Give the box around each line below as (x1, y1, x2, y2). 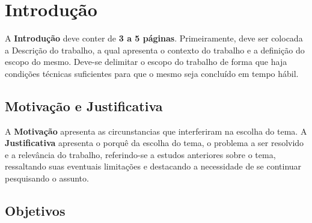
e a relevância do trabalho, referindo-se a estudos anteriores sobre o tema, (5, 148, 276, 160)
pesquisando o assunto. (5, 172, 89, 185)
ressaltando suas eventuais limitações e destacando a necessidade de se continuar (5, 160, 302, 173)
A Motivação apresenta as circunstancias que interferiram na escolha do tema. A (5, 124, 307, 137)
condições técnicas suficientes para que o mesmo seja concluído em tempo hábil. (5, 67, 299, 79)
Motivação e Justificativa (5, 96, 163, 115)
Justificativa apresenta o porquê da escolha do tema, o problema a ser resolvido (5, 136, 304, 149)
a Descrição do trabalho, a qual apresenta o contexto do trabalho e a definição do (5, 43, 305, 56)
